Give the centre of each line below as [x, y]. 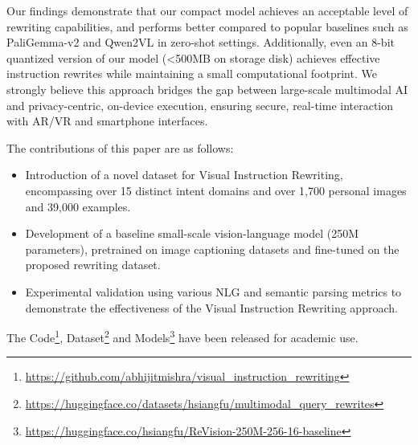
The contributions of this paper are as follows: [120, 147]
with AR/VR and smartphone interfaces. [107, 121]
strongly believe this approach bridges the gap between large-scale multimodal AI [207, 89]
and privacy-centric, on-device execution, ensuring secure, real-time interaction [200, 105]
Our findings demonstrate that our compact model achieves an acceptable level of [207, 10]
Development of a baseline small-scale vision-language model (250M [192, 233]
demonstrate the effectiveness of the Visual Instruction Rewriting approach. [211, 307]
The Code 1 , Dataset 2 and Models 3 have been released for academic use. [182, 336]
